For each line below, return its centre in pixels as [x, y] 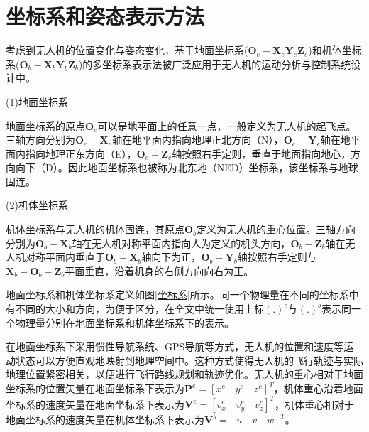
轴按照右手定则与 [277, 257]
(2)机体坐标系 [37, 205]
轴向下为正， [171, 257]
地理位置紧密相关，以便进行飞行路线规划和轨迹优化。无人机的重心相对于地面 [184, 374]
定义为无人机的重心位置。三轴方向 [276, 229]
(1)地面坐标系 [37, 101]
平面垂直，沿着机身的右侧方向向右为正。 [159, 270]
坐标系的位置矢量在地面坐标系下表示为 [95, 388]
